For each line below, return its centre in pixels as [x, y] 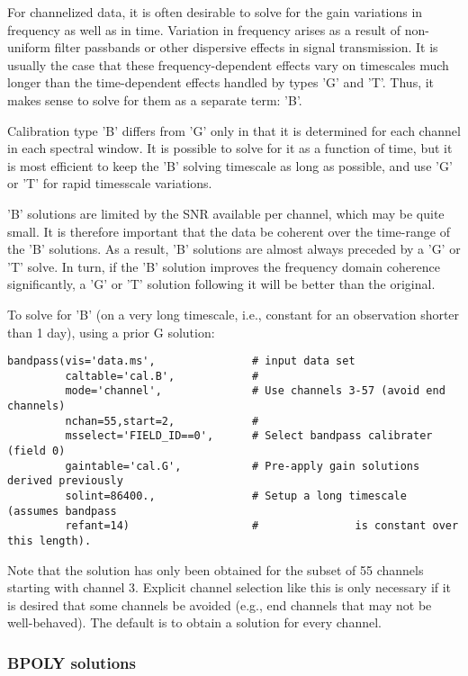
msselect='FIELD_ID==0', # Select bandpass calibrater [249, 436]
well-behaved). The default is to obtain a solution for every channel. [194, 622]
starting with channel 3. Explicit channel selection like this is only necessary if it [229, 587]
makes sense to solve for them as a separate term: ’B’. [155, 99]
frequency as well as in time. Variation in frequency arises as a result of [204, 29]
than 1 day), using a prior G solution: [111, 332]
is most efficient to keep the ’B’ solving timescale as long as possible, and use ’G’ [230, 165]
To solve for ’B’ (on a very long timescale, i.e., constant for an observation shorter [234, 314]
